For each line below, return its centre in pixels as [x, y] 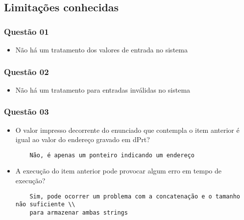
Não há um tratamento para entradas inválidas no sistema [103, 89]
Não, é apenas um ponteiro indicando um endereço [112, 155]
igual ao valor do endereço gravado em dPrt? [83, 139]
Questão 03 [26, 111]
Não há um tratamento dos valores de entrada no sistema [101, 49]
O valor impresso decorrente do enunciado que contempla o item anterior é [127, 130]
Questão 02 [26, 71]
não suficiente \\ [45, 205]
